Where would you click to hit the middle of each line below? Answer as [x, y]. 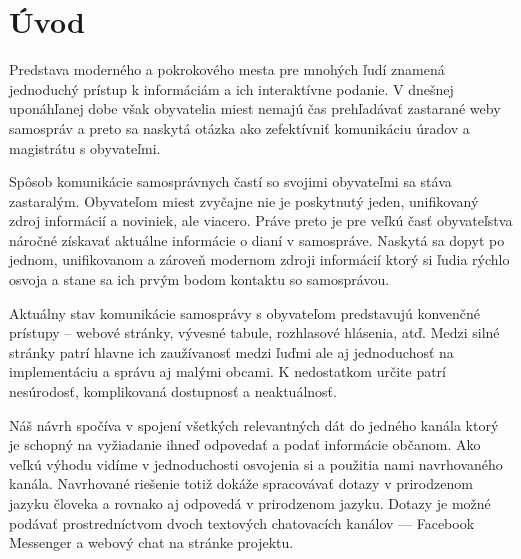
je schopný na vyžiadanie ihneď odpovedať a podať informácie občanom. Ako [245, 444]
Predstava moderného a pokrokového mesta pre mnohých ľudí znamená [227, 69]
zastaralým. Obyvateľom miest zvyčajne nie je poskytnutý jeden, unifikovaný [244, 200]
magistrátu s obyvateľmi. [85, 147]
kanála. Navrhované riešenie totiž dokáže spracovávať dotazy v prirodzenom [241, 483]
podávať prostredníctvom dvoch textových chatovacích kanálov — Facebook [242, 522]
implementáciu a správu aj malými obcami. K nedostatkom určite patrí [227, 371]
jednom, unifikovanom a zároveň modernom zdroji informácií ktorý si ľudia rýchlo [259, 259]
